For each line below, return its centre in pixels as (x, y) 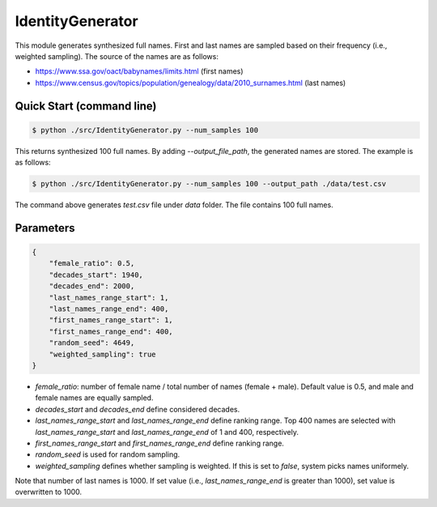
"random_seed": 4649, (92, 343)
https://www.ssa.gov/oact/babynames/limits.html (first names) (139, 71)
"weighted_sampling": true (103, 354)
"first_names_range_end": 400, (111, 331)
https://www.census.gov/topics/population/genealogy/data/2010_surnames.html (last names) (191, 83)
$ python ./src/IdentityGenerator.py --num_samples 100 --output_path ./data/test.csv (209, 184)
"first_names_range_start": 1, (111, 320)
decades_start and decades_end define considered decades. (138, 409)
